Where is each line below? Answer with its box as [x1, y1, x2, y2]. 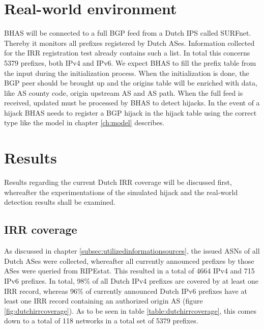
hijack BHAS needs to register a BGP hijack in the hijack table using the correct [4, 107, 257, 118]
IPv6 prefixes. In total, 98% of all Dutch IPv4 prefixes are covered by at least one [4, 275, 258, 286]
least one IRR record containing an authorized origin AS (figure [4, 295, 203, 306]
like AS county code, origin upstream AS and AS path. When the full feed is [4, 87, 243, 98]
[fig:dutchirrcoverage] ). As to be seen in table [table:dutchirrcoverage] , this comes [4, 305, 256, 316]
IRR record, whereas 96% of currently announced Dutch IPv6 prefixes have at [4, 285, 247, 296]
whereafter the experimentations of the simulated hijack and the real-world [4, 186, 238, 197]
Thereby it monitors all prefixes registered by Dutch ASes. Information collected [4, 37, 255, 48]
